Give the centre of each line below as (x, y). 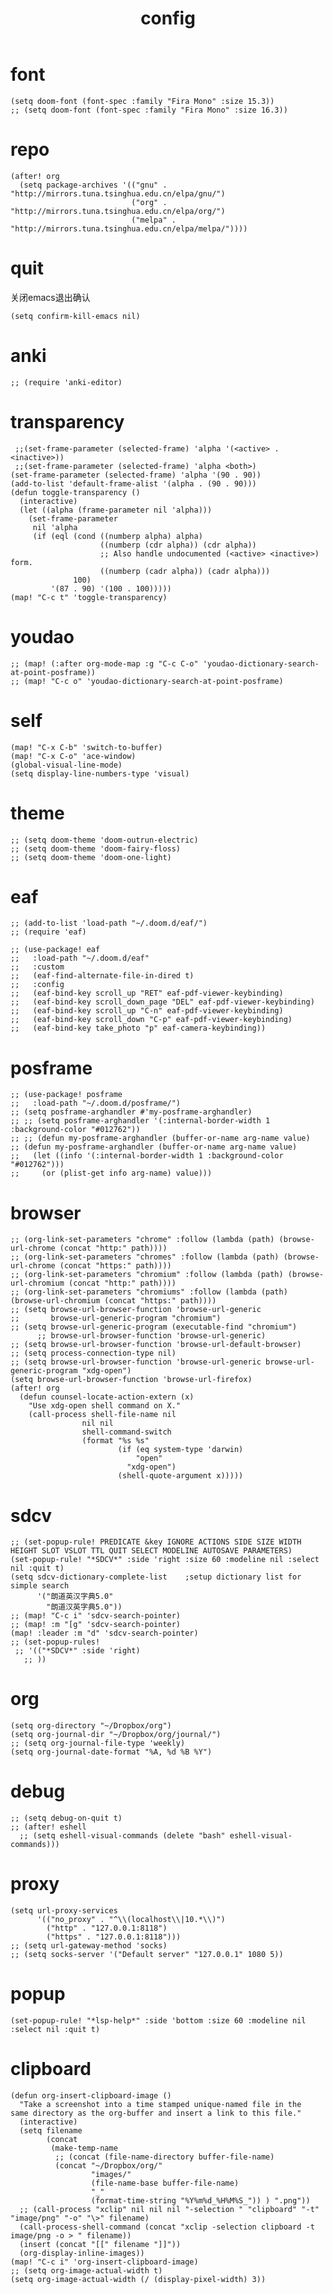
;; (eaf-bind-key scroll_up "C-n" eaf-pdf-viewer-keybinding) (147, 1011)
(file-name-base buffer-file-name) (165, 2183)
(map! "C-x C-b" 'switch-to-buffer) (86, 747)
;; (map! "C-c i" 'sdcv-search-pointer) (96, 1616)
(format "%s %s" (115, 1441)
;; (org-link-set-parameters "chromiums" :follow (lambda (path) (149, 1292)
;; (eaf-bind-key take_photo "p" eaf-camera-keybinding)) (138, 1028)
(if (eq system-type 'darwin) (180, 1450)
